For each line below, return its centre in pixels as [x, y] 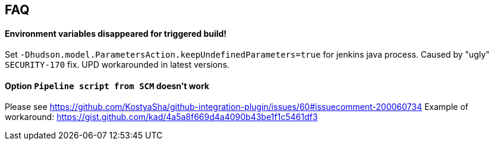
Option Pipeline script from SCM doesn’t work [107, 86]
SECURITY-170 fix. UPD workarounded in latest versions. [117, 65]
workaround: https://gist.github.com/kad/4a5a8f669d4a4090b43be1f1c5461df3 [161, 117]
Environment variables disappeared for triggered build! [116, 33]
